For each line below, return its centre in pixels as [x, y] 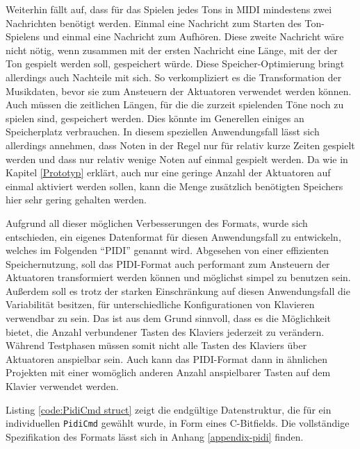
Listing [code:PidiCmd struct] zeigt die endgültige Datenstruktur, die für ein [169, 409]
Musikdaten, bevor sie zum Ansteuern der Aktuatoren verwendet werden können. [179, 91]
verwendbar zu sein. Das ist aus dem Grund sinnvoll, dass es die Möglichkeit [169, 318]
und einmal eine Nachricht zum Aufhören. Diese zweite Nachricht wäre [193, 36]
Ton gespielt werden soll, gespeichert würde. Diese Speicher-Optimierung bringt [175, 63]
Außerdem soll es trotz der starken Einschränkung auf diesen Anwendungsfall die [178, 290]
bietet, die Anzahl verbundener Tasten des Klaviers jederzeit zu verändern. [165, 331]
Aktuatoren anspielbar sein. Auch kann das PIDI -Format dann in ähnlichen [167, 358]
